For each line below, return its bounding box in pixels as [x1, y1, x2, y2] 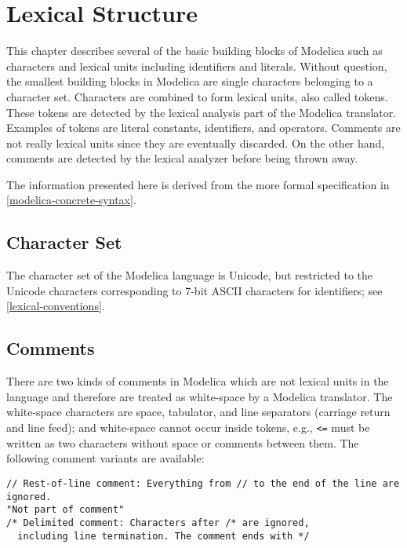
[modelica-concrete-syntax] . [6, 192, 136, 208]
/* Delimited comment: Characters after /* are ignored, [6, 517, 310, 528]
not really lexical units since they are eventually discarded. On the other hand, [6, 134, 385, 151]
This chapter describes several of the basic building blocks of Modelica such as [6, 42, 383, 59]
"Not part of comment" [6, 504, 125, 516]
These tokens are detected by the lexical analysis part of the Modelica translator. [6, 104, 397, 120]
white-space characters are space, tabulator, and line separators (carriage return [6, 404, 391, 420]
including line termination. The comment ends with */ [17, 530, 310, 542]
